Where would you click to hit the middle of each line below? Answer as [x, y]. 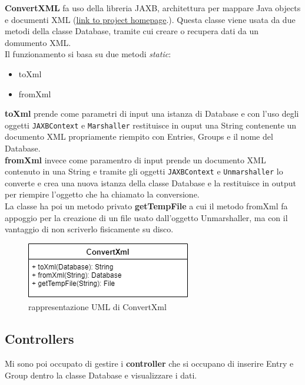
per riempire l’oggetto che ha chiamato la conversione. [102, 194]
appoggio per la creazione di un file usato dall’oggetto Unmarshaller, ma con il [146, 217]
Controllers [39, 339]
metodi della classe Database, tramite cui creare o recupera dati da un [132, 31]
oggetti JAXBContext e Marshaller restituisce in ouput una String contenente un [151, 125]
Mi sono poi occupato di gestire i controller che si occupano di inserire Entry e [149, 363]
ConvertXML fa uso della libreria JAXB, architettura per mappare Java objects [153, 8]
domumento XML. [38, 42]
